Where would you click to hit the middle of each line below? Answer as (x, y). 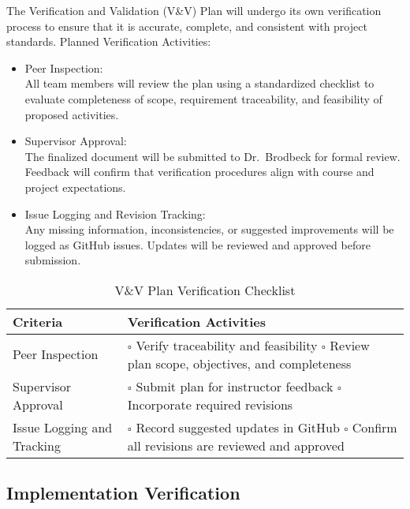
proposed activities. (72, 114)
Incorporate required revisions (210, 404)
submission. (53, 260)
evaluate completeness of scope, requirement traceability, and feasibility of (203, 98)
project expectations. (75, 187)
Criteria (38, 321)
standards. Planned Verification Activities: (109, 41)
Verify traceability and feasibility (227, 345)
